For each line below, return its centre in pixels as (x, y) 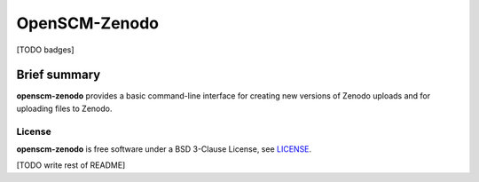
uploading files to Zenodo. (64, 108)
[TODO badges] (45, 50)
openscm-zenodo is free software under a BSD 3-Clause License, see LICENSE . (164, 149)
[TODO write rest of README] (71, 165)
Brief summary (59, 75)
